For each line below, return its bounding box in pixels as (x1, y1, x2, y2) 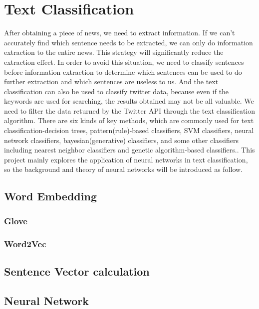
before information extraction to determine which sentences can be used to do (4, 66, 242, 77)
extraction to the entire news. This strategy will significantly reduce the (4, 47, 224, 57)
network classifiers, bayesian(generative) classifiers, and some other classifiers (4, 135, 239, 145)
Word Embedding (4, 188, 97, 204)
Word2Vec (4, 237, 46, 250)
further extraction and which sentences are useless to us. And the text (4, 76, 219, 87)
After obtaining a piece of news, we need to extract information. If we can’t (4, 27, 235, 38)
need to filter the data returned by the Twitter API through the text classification (4, 105, 256, 116)
